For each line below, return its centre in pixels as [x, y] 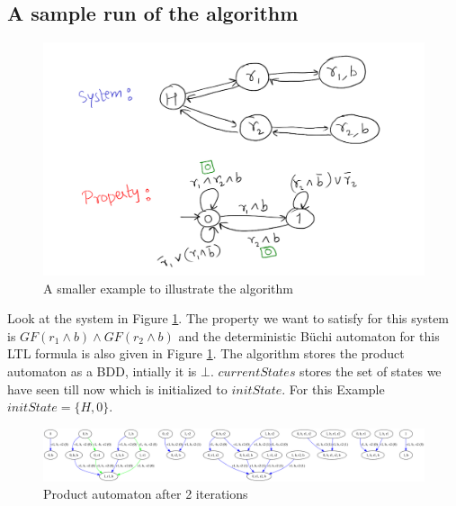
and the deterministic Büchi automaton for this [309, 335]
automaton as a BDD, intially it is [102, 370]
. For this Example [333, 389]
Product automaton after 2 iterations [146, 494]
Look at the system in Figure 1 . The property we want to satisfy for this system [228, 318]
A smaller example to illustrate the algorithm [168, 288]
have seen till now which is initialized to [117, 389]
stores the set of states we [371, 370]
